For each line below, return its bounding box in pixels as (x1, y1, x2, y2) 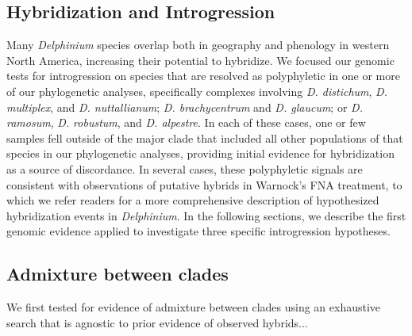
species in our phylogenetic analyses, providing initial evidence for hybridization (6, 145, 395, 162)
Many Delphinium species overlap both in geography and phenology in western (6, 36, 390, 53)
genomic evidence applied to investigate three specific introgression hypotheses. (6, 223, 391, 239)
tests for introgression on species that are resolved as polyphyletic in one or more (6, 67, 400, 84)
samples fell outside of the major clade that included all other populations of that (6, 129, 403, 146)
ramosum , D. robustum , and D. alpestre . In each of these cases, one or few (6, 114, 366, 131)
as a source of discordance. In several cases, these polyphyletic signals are (6, 160, 363, 177)
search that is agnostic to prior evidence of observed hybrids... (6, 314, 308, 330)
